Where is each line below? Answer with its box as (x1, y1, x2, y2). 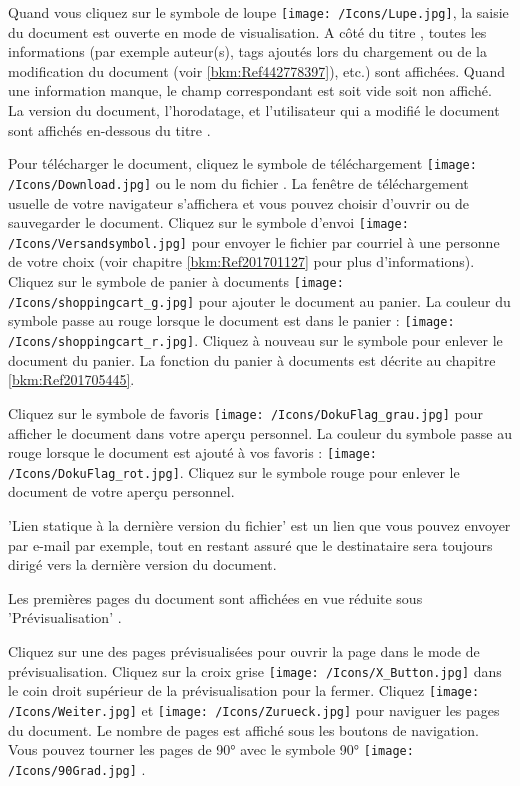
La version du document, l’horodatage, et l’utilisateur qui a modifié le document (8, 100, 500, 121)
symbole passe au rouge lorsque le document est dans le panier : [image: (8, 310, 455, 331)
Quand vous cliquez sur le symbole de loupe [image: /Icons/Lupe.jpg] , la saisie (8, 2, 509, 22)
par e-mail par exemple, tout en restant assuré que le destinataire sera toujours (8, 534, 493, 555)
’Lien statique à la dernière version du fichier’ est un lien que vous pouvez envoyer (8, 515, 511, 535)
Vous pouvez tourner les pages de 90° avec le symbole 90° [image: (8, 739, 414, 760)
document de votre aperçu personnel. (8, 481, 235, 502)
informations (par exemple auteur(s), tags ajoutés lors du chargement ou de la (8, 41, 487, 62)
